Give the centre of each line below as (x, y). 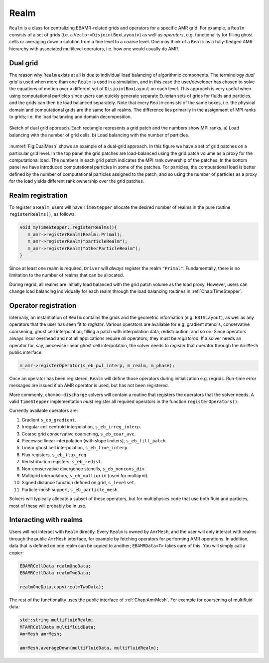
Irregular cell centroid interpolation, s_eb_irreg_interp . (81, 427)
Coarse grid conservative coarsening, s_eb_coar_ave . (79, 434)
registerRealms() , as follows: (42, 214)
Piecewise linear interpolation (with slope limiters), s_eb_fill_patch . (94, 441)
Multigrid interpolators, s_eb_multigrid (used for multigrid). (85, 475)
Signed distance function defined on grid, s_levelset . (79, 483)
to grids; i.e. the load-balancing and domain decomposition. (70, 117)
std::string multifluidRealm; (57, 620)
